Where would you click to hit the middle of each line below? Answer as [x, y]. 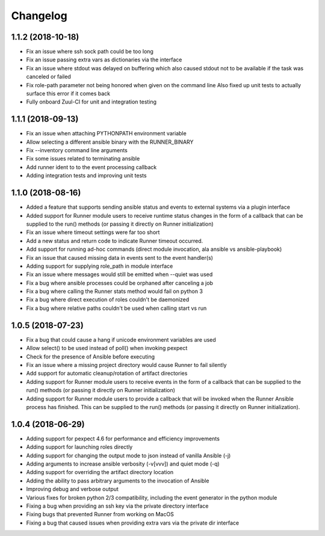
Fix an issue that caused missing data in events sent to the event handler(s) [120, 257]
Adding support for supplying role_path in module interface [100, 266]
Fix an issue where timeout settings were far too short [93, 232]
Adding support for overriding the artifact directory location [100, 472]
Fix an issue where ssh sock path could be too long [90, 52]
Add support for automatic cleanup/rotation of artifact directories [107, 374]
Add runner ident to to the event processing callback [91, 167]
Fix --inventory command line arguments [77, 150]
